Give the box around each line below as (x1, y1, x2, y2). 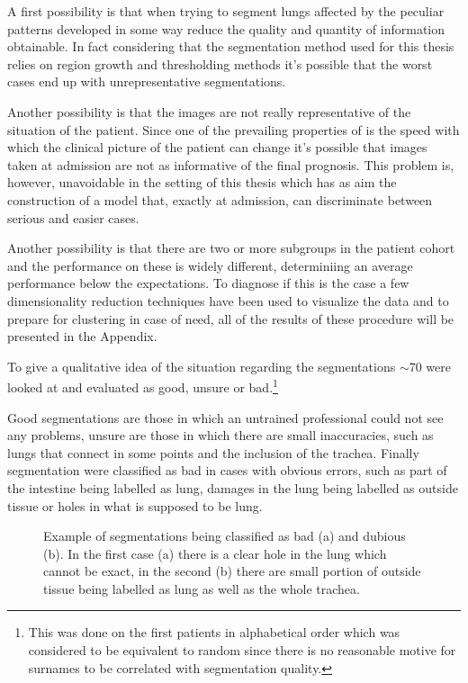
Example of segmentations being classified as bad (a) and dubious (43, 526, 406, 545)
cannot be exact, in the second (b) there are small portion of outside (43, 562, 421, 580)
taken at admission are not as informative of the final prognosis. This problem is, (7, 155, 454, 174)
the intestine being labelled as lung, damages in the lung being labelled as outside (7, 478, 458, 497)
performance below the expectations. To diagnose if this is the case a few (7, 274, 409, 292)
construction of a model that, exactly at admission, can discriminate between (7, 190, 433, 209)
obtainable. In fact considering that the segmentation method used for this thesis (7, 37, 454, 56)
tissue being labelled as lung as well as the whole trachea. (43, 579, 360, 598)
